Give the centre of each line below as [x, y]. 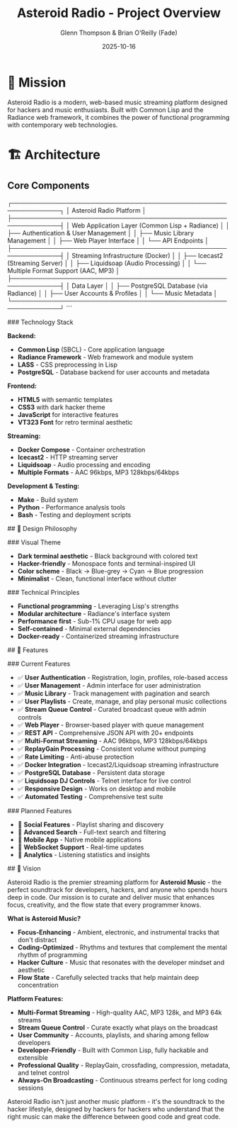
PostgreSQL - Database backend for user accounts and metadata [114, 372]
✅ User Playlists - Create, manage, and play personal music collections [122, 701]
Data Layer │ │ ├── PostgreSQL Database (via [140, 286]
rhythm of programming [52, 954]
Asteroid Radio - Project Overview [119, 13]
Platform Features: [35, 998]
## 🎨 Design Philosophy [42, 528]
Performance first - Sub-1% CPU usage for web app [94, 621]
